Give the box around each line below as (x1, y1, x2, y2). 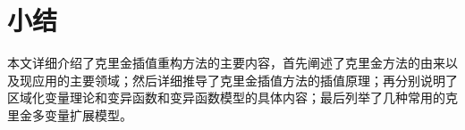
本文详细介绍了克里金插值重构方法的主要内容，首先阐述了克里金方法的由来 (7, 53, 445, 72)
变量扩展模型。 (44, 105, 132, 124)
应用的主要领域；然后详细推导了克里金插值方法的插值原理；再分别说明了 (31, 70, 458, 89)
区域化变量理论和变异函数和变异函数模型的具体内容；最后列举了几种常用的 (7, 88, 445, 107)
